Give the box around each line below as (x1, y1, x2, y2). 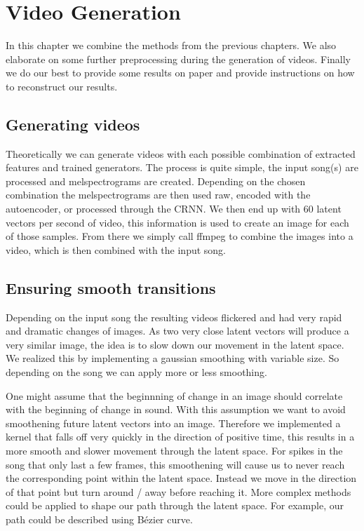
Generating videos (6, 113, 140, 135)
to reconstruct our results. (6, 79, 118, 93)
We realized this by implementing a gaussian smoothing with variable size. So (6, 351, 339, 365)
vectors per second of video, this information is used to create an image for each (6, 215, 349, 229)
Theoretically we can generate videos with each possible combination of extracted (6, 146, 356, 161)
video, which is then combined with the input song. (6, 242, 227, 257)
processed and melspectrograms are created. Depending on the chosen (6, 173, 306, 188)
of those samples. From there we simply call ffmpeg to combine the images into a (6, 229, 353, 243)
